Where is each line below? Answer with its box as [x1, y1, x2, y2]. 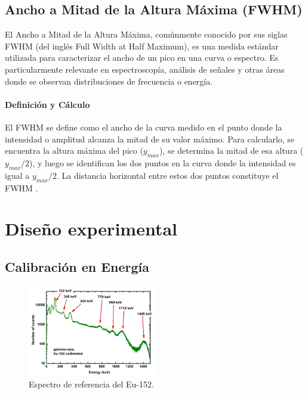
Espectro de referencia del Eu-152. [29, 378, 154, 390]
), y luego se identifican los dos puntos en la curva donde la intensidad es [29, 156, 296, 169]
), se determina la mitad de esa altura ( [159, 144, 304, 157]
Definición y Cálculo [5, 98, 90, 110]
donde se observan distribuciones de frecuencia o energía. [5, 75, 213, 87]
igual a [5, 169, 30, 181]
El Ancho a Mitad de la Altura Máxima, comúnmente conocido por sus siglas [5, 28, 288, 41]
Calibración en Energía [5, 257, 150, 275]
